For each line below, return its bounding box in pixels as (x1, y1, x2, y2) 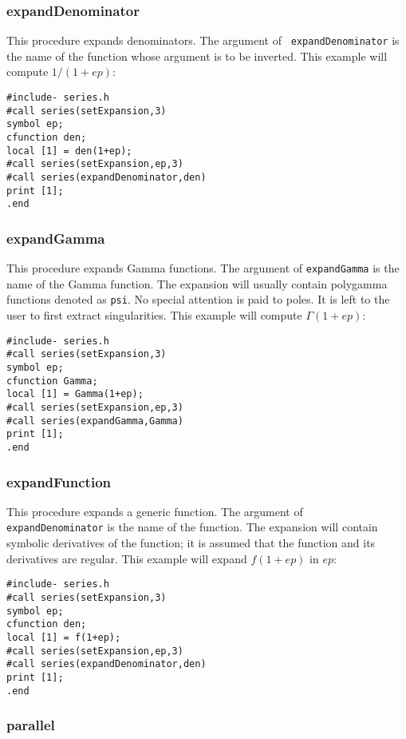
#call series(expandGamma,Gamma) (6, 415, 183, 427)
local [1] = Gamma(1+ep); (6, 388, 144, 400)
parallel (6, 715, 55, 735)
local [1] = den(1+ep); (6, 145, 132, 157)
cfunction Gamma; (6, 375, 98, 387)
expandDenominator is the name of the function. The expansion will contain (6, 518, 378, 535)
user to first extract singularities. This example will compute (6, 307, 302, 324)
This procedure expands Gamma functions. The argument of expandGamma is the (6, 260, 400, 276)
